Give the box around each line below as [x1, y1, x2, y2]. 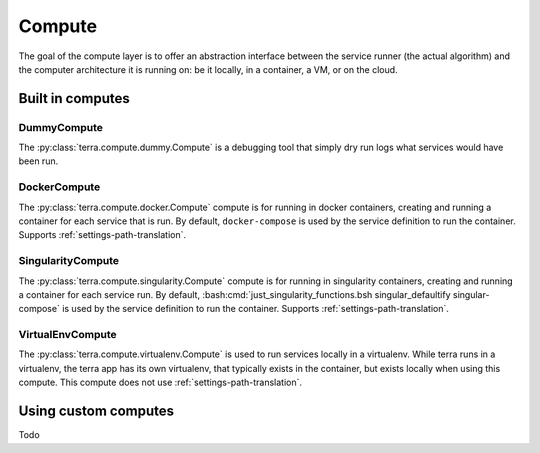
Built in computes [18, 90, 130, 107]
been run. [18, 155, 59, 167]
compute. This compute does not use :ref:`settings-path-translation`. [18, 376, 303, 389]
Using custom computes [18, 403, 175, 420]
